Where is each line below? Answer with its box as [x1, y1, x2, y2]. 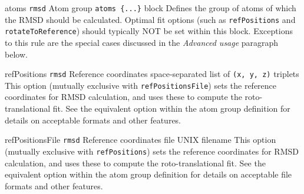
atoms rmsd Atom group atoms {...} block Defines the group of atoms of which [5, 2, 296, 14]
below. [5, 48, 28, 60]
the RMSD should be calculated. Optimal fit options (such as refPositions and [5, 13, 296, 25]
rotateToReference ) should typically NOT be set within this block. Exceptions [5, 25, 293, 37]
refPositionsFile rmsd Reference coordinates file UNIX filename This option [5, 133, 276, 146]
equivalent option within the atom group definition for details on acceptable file [5, 168, 292, 180]
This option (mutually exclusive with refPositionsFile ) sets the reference [5, 79, 277, 91]
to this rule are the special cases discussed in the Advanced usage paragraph [5, 36, 279, 48]
